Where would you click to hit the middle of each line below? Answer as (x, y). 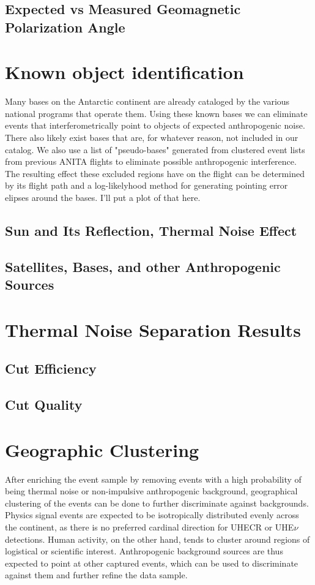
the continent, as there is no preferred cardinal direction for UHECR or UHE (150, 527)
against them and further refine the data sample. (96, 575)
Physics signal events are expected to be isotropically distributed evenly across (152, 515)
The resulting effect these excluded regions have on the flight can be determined (155, 173)
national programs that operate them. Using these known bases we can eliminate (156, 113)
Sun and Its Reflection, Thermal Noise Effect (151, 231)
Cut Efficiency (51, 368)
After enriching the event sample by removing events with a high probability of (153, 479)
